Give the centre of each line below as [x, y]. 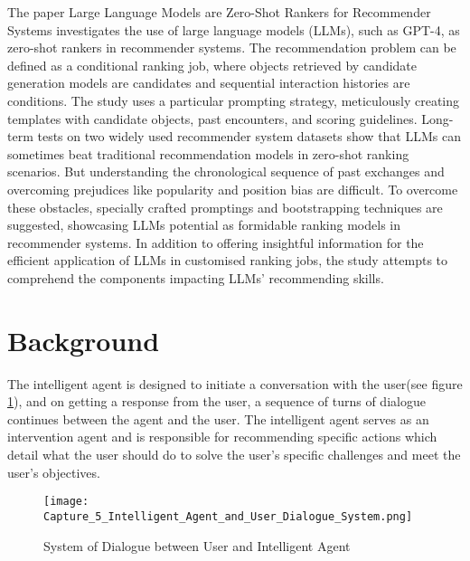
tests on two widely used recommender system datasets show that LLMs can [249, 136]
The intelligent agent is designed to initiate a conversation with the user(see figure [235, 383]
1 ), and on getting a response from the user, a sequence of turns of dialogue [216, 401]
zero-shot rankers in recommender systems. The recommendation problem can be [232, 48]
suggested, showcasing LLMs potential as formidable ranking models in [204, 225]
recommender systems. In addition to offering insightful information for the [216, 242]
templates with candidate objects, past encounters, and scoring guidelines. [212, 118]
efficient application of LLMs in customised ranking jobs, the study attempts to [228, 260]
